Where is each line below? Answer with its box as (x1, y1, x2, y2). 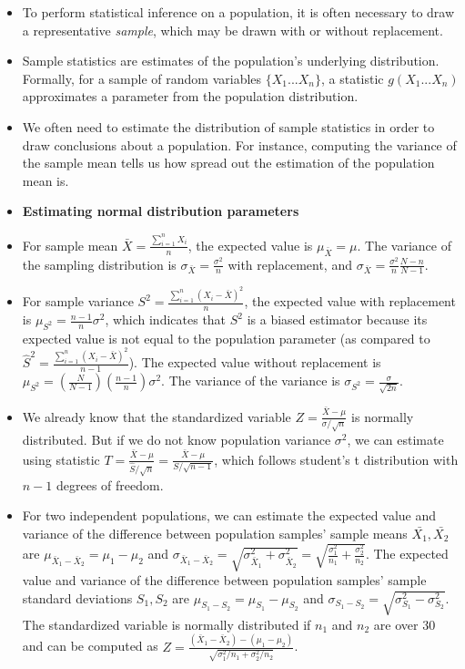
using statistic (22, 449, 100, 468)
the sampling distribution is (22, 254, 177, 273)
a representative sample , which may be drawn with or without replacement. (22, 20, 443, 39)
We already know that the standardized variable (22, 407, 291, 426)
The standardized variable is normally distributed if (22, 614, 311, 633)
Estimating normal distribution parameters (22, 201, 299, 221)
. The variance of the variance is (161, 371, 340, 390)
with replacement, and (227, 254, 352, 273)
